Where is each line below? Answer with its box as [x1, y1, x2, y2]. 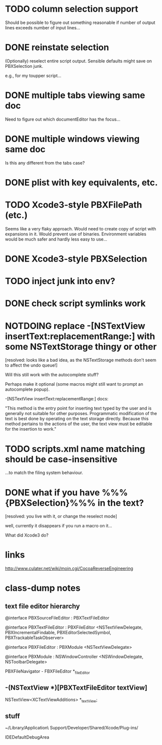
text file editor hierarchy [5, 602, 80, 610]
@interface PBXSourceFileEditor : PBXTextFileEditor [5, 615, 110, 621]
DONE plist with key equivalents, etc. [5, 177, 158, 188]
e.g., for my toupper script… [5, 72, 62, 79]
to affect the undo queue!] [5, 362, 58, 368]
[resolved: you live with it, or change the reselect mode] [5, 514, 117, 519]
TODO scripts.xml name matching [5, 443, 145, 455]
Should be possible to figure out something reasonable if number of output [5, 20, 156, 25]
